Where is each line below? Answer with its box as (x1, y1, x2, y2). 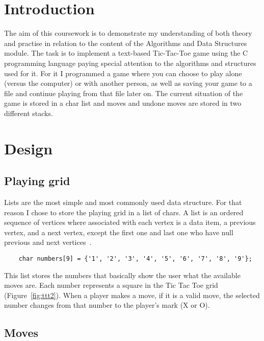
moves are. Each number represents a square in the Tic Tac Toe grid (4, 280, 218, 290)
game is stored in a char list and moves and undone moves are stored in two (4, 98, 242, 108)
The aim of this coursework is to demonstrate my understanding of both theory (4, 28, 252, 38)
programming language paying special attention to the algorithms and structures (4, 57, 256, 68)
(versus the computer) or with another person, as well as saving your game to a (4, 78, 252, 88)
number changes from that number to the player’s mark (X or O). (4, 300, 210, 310)
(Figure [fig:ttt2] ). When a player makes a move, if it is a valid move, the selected (4, 289, 260, 300)
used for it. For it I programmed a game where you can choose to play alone (4, 67, 242, 78)
